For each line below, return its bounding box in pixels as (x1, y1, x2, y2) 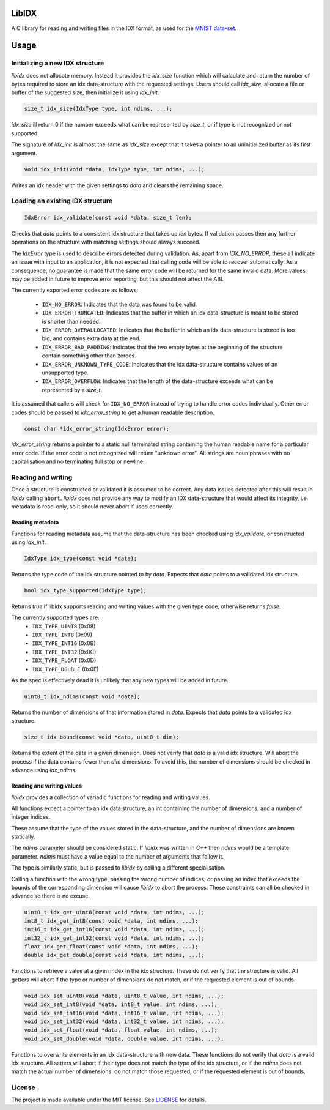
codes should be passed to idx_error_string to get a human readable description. (11, 409, 215, 416)
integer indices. (11, 813, 51, 821)
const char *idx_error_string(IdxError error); (24, 425, 169, 432)
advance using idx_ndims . (11, 767, 77, 774)
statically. (11, 833, 36, 841)
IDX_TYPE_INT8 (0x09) (32, 631, 93, 639)
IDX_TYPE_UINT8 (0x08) (32, 622, 96, 630)
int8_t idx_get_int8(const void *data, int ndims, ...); (24, 917, 199, 924)
